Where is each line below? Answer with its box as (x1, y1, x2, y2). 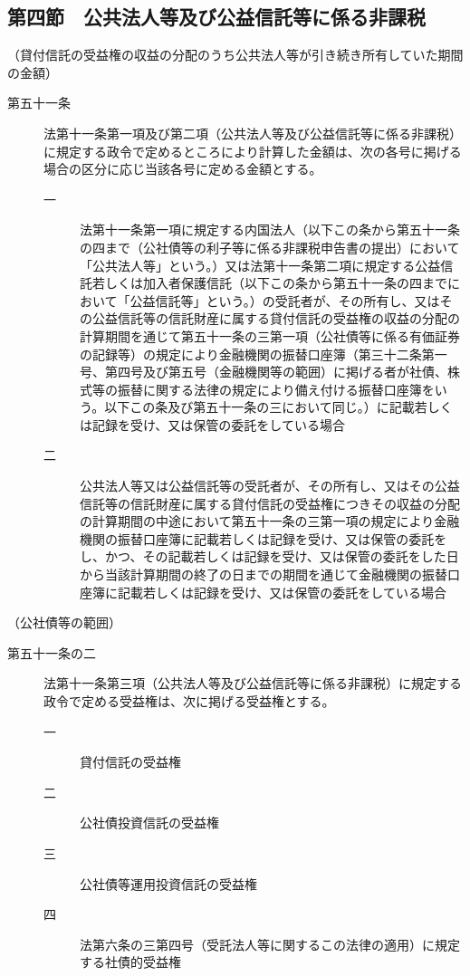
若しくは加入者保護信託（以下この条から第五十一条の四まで (91, 273, 447, 292)
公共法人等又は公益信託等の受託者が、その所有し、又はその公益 (80, 476, 460, 495)
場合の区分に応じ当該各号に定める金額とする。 (43, 159, 322, 178)
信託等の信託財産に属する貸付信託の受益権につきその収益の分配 (80, 493, 460, 512)
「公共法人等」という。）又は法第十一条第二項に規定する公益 (80, 255, 441, 274)
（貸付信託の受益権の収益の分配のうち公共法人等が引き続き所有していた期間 (7, 45, 464, 64)
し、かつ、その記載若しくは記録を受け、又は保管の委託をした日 (80, 547, 459, 566)
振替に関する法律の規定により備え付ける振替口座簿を (117, 379, 435, 398)
